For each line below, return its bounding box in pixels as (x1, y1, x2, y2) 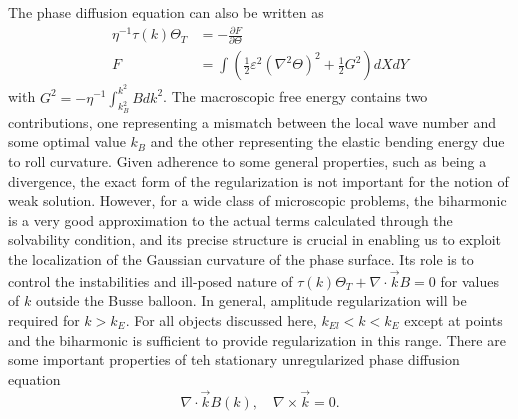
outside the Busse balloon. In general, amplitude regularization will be (35, 290, 467, 311)
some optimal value (8, 131, 126, 152)
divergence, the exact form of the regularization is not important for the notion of (8, 170, 509, 191)
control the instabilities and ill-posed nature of (8, 270, 293, 291)
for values (440, 270, 499, 291)
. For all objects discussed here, (125, 309, 317, 330)
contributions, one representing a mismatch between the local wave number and (8, 111, 497, 132)
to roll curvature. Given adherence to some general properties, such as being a (8, 150, 487, 171)
